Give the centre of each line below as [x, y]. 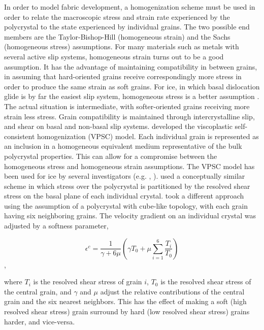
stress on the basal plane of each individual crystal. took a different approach [124, 196]
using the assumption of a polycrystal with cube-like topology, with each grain [126, 205]
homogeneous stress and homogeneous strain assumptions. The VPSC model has [129, 166]
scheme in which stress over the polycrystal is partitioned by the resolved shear [127, 186]
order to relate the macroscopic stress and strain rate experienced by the [117, 16]
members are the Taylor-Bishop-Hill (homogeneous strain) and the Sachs [117, 36]
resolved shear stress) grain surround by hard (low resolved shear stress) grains [127, 311]
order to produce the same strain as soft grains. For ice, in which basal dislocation [132, 86]
